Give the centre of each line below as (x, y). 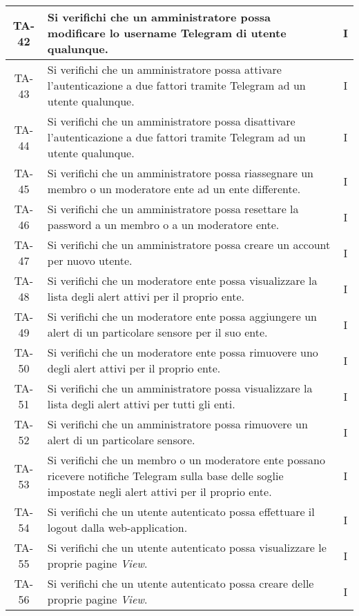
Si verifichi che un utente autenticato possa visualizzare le (187, 547)
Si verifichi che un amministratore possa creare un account (189, 245)
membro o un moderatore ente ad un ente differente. (174, 189)
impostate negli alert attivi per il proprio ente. (159, 491)
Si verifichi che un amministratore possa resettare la (173, 209)
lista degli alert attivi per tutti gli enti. (141, 404)
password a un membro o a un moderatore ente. (163, 225)
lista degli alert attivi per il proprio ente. (146, 296)
